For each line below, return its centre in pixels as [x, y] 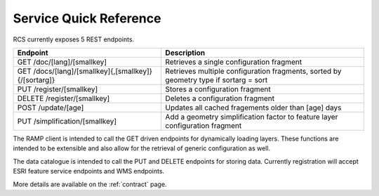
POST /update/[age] [51, 107]
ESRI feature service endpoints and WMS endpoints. [89, 171]
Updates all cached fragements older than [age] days [253, 107]
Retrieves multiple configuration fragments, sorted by [253, 71]
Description [185, 53]
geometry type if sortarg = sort [217, 79]
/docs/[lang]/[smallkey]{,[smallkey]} [93, 71]
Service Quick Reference [87, 18]
